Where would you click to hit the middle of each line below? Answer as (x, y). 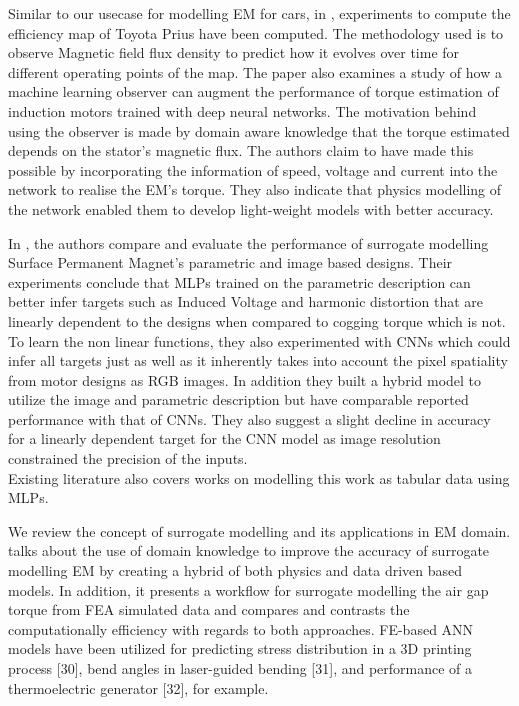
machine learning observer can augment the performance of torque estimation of (253, 91)
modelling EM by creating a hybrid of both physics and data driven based (235, 570)
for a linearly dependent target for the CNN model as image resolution (224, 438)
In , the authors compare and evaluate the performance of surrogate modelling (248, 242)
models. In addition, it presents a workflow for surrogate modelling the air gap (248, 589)
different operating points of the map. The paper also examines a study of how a (255, 71)
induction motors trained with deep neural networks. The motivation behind (242, 110)
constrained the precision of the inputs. (128, 458)
